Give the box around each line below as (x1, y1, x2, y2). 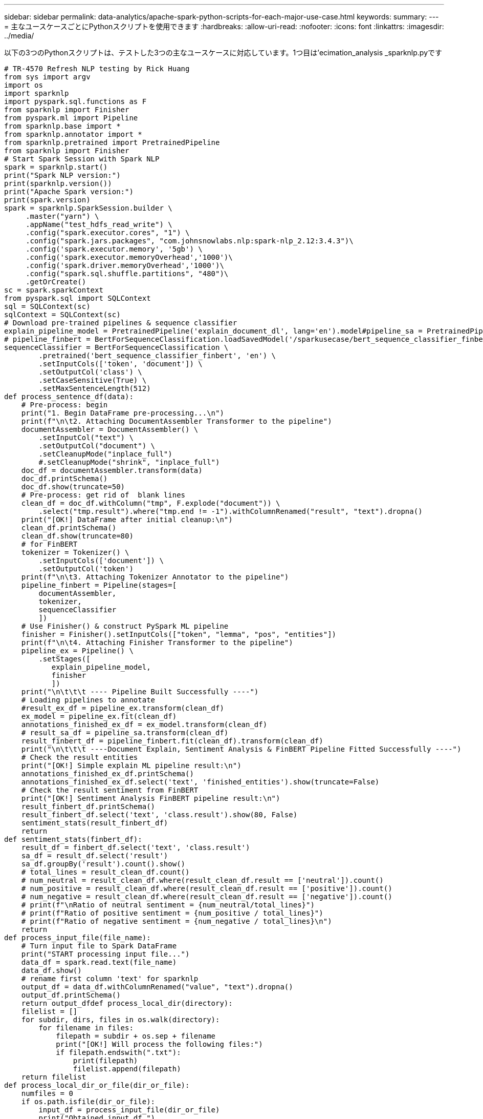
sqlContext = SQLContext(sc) (4, 310, 121, 319)
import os (4, 81, 43, 89)
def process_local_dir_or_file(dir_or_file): (4, 1081, 190, 1089)
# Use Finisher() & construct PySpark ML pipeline (21, 622, 229, 630)
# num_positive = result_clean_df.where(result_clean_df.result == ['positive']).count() (21, 884, 392, 893)
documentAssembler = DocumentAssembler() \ (21, 425, 199, 433)
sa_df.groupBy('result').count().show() (21, 860, 186, 868)
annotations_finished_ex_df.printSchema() (21, 770, 194, 778)
